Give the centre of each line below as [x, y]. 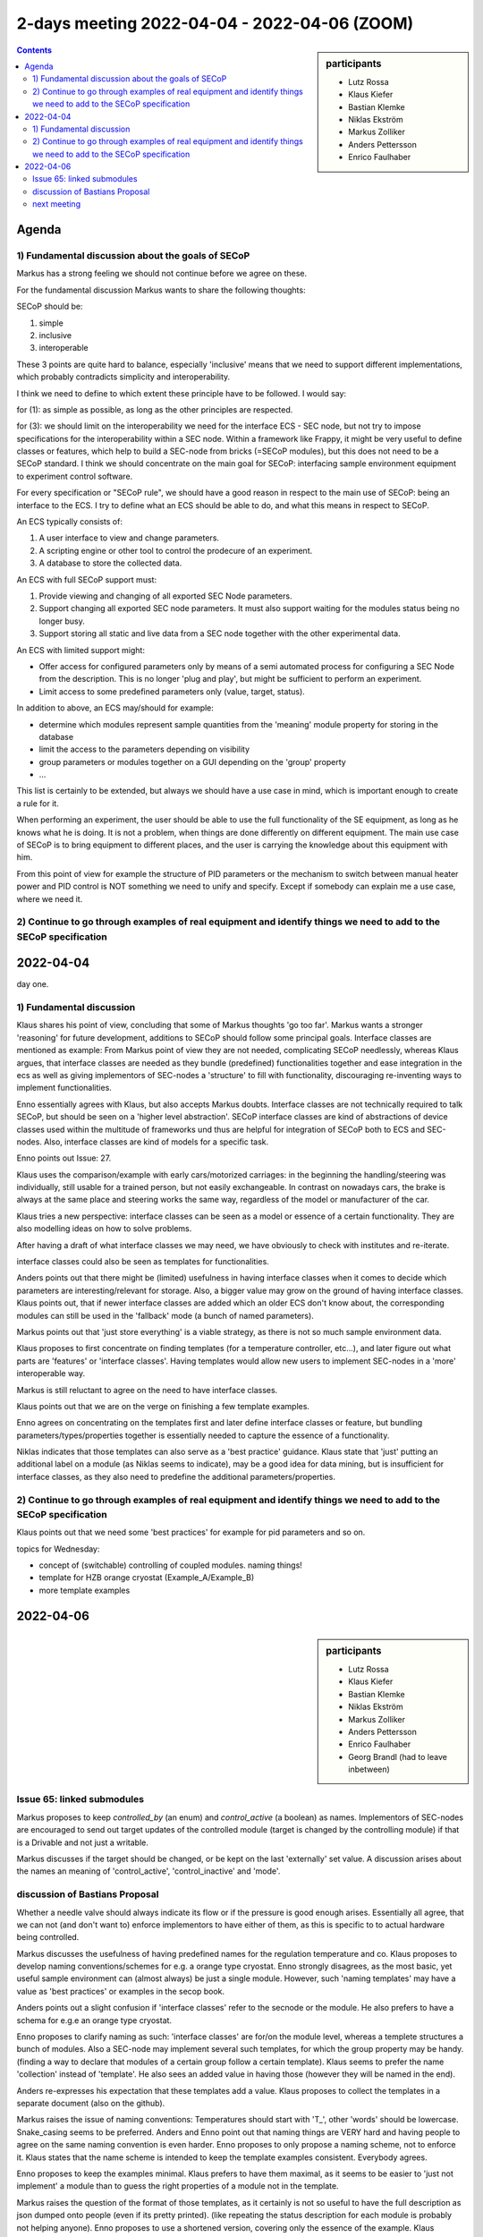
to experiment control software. [75, 476]
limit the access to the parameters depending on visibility [144, 749]
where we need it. [50, 898]
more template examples [85, 1590]
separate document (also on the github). [91, 2103]
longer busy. [62, 621]
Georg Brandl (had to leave [398, 1756]
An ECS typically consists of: [69, 522]
